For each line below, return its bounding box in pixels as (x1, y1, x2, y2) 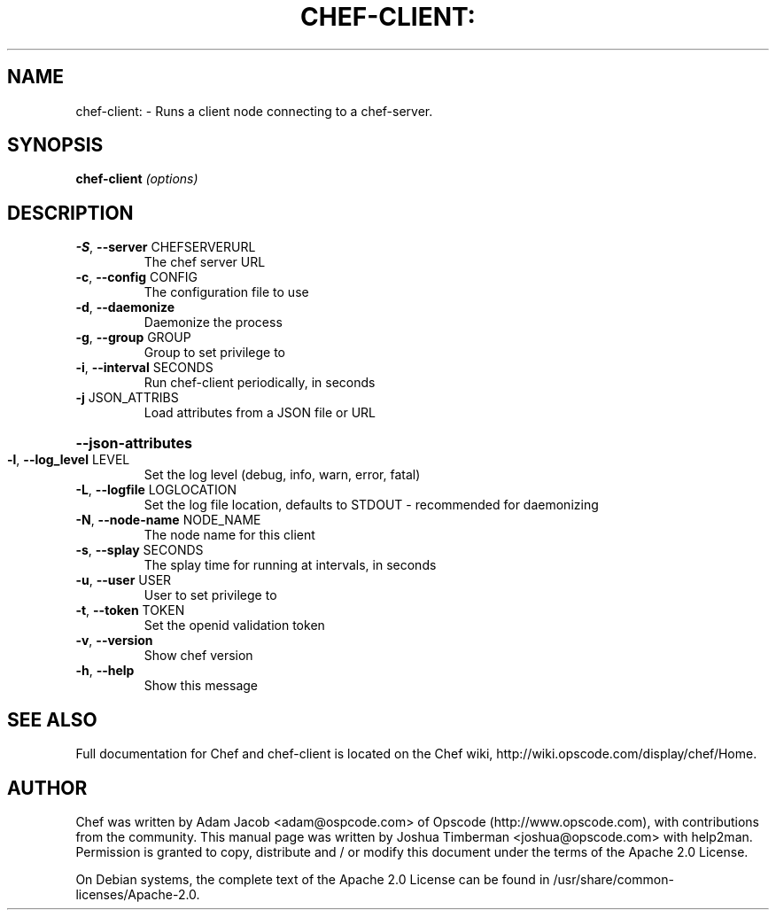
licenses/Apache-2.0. (75, 886, 200, 902)
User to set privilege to (144, 587, 277, 603)
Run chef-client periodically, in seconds (144, 375, 376, 391)
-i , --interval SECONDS (75, 360, 213, 376)
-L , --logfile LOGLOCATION (75, 482, 237, 498)
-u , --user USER (75, 572, 172, 588)
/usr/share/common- (553, 871, 674, 887)
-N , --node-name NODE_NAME (75, 512, 261, 528)
